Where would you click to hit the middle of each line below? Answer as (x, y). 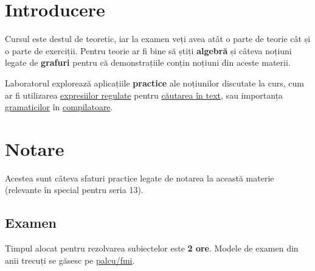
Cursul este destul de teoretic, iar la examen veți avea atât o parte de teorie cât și (158, 39)
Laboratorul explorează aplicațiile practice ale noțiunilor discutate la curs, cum (154, 83)
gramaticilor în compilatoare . (59, 107)
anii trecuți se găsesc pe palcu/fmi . (70, 260)
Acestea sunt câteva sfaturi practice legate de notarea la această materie (140, 178)
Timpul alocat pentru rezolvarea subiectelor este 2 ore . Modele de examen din (152, 248)
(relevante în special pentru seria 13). (74, 190)
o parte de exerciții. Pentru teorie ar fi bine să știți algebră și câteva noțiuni (148, 50)
